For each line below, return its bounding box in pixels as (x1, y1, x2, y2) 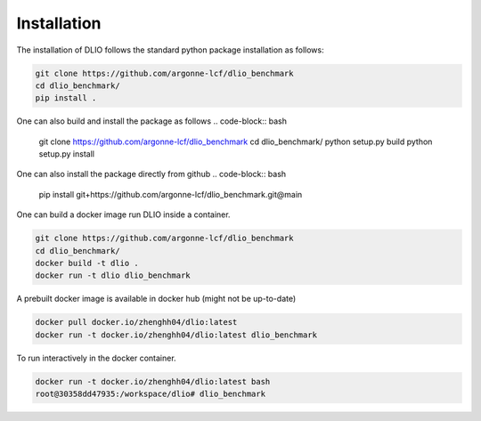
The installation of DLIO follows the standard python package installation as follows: (16, 45, 324, 55)
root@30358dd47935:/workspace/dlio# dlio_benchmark (35, 389, 266, 400)
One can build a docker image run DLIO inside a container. (16, 209, 231, 220)
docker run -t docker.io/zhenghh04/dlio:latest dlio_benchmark (35, 329, 318, 340)
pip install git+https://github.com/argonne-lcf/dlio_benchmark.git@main (38, 189, 303, 199)
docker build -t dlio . (35, 258, 140, 269)
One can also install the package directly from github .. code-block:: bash (16, 169, 287, 180)
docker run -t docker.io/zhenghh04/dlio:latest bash (35, 376, 271, 386)
